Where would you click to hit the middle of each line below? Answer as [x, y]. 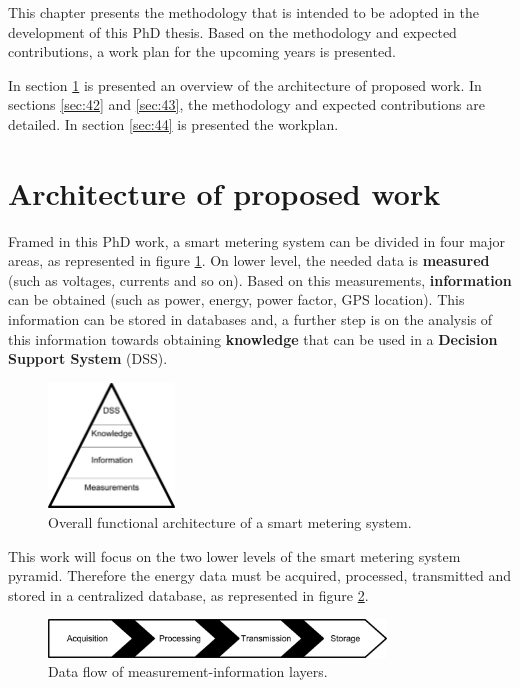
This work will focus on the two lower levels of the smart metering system [234, 555]
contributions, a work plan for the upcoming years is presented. [202, 51]
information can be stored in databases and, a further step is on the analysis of [250, 319]
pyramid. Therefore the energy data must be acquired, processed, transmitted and [260, 575]
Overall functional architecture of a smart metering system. [230, 522]
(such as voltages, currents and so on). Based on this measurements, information [260, 279]
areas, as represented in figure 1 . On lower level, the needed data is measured [249, 260]
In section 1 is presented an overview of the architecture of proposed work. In [245, 84]
